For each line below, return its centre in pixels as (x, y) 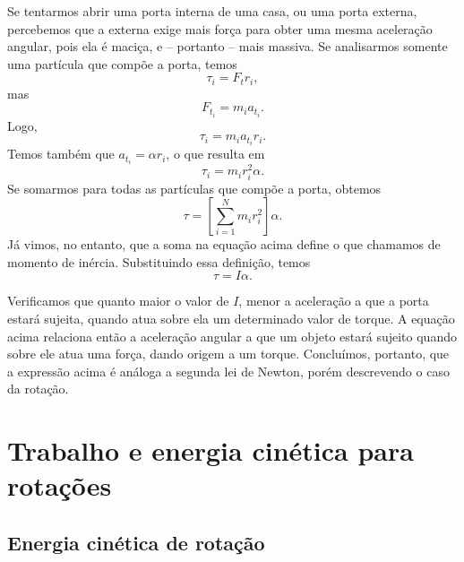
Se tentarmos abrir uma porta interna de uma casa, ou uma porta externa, (212, 11)
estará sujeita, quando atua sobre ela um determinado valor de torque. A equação (231, 318)
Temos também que (61, 154)
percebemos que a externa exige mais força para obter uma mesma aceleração (220, 28)
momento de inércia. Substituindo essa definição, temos (159, 261)
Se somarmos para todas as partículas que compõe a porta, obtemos (194, 188)
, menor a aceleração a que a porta (334, 301)
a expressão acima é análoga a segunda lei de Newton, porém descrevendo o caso (228, 371)
